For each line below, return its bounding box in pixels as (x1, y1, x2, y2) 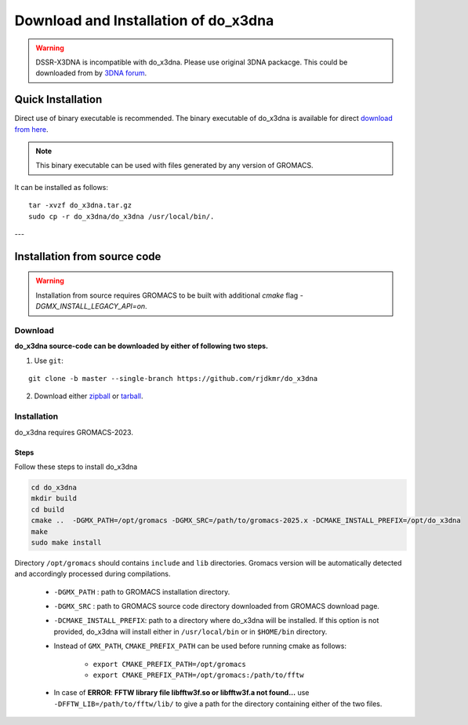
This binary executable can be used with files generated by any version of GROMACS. (35, 161, 314, 170)
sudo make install (31, 538, 102, 547)
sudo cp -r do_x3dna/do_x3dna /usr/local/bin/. (28, 212, 215, 221)
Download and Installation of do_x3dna (14, 12, 274, 29)
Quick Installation (14, 93, 103, 106)
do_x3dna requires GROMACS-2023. (14, 427, 133, 437)
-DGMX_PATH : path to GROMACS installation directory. (53, 587, 230, 596)
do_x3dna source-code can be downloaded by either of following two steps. (14, 342, 269, 351)
